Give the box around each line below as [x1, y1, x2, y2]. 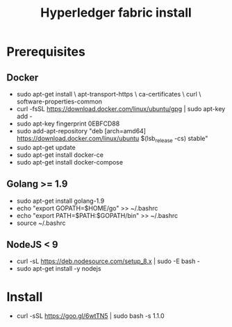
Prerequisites [6, 44, 86, 60]
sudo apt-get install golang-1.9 [16, 196, 105, 205]
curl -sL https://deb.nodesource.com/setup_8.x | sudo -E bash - [16, 257, 201, 265]
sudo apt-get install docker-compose [16, 158, 123, 166]
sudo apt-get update [16, 143, 76, 151]
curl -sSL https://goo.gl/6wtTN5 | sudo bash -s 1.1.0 [16, 312, 165, 320]
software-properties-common [16, 97, 102, 106]
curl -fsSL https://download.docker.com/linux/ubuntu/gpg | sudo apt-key [16, 105, 226, 112]
